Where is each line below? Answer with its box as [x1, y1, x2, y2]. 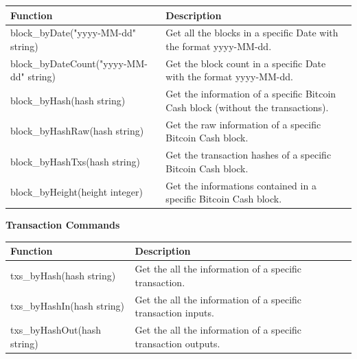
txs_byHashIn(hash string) [10, 299, 125, 313]
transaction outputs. [135, 336, 220, 350]
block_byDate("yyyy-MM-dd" [10, 25, 136, 40]
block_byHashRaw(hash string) [10, 124, 144, 138]
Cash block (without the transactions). [165, 100, 329, 114]
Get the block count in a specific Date [165, 56, 326, 70]
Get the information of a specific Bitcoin [165, 86, 336, 101]
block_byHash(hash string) [10, 93, 126, 108]
